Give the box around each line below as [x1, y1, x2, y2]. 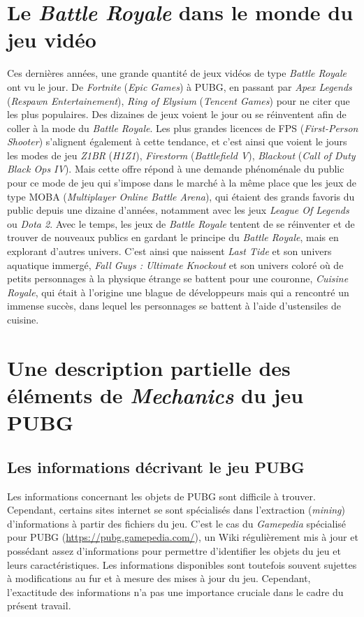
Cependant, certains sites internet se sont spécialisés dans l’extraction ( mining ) [7, 502, 346, 517]
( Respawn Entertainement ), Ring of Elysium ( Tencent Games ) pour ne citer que [7, 93, 350, 108]
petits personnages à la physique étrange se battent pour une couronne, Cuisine [7, 271, 349, 286]
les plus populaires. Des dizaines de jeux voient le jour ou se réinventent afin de [7, 107, 347, 122]
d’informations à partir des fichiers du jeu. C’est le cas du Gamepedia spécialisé [7, 516, 347, 530]
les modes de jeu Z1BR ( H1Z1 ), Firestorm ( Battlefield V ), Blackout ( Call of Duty [7, 147, 356, 162]
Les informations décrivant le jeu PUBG [7, 456, 305, 477]
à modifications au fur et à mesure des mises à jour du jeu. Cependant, [7, 571, 311, 586]
